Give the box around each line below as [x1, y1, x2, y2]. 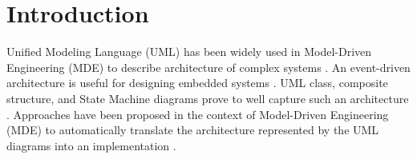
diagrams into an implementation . [6, 137, 176, 153]
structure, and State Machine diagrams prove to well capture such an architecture [6, 89, 409, 106]
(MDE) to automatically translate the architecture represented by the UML [6, 121, 379, 138]
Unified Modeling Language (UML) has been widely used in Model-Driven [6, 43, 372, 60]
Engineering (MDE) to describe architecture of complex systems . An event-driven [6, 58, 411, 75]
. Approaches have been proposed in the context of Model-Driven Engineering [6, 105, 389, 122]
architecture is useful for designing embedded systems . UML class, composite [6, 74, 388, 91]
